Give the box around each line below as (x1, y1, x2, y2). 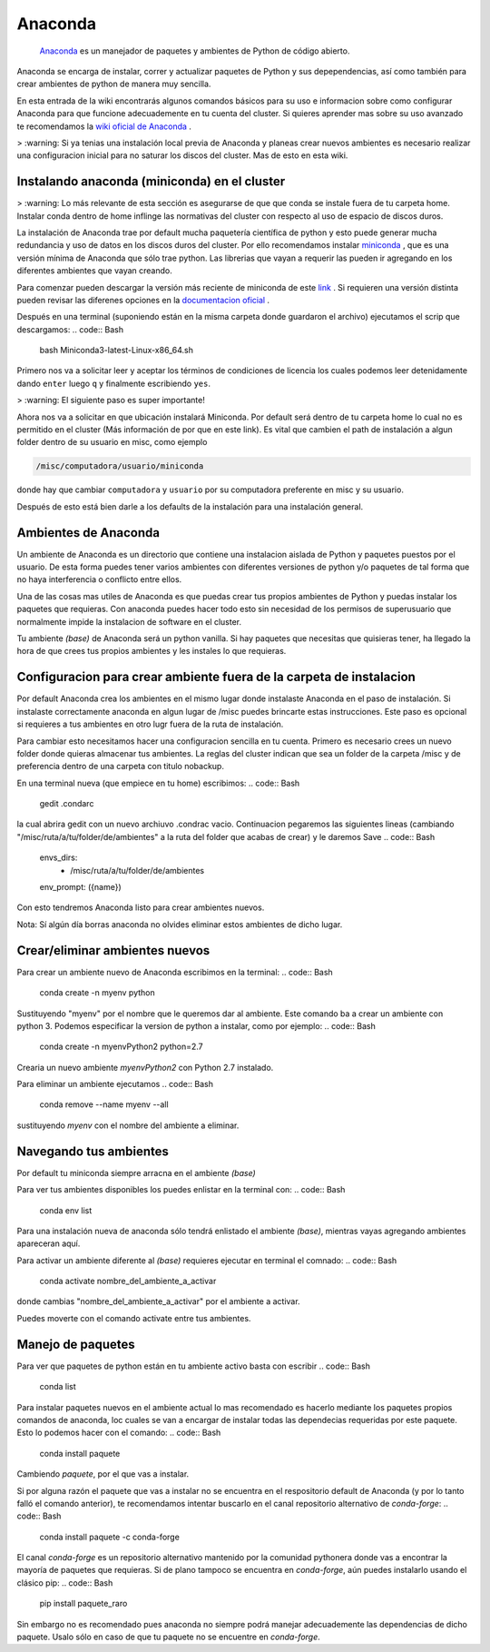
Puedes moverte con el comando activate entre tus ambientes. (16, 1312, 251, 1323)
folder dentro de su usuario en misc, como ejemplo (16, 437, 208, 448)
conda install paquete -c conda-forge (39, 1531, 181, 1542)
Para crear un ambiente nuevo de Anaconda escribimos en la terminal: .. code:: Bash (16, 966, 333, 977)
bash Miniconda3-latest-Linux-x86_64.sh (39, 345, 194, 356)
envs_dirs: (39, 852, 78, 863)
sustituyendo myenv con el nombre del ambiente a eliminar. (16, 1120, 240, 1131)
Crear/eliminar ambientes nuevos (16, 943, 211, 958)
